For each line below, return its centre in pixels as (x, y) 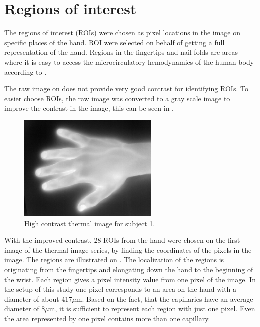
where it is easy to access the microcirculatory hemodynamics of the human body (129, 61)
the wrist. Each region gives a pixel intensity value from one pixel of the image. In (130, 279)
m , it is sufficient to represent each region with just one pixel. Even (152, 309)
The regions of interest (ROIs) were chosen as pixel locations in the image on (122, 32)
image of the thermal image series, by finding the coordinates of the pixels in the (128, 250)
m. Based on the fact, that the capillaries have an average (165, 299)
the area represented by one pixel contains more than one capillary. (107, 318)
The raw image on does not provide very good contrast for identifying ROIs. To (126, 89)
